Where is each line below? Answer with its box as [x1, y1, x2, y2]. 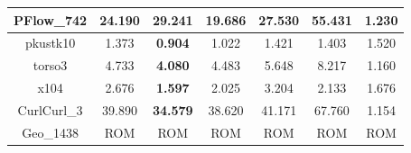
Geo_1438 [22, 122, 79, 141]
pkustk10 [24, 33, 76, 52]
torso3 [33, 56, 68, 75]
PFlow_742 [14, 10, 88, 29]
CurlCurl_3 [17, 100, 83, 119]
